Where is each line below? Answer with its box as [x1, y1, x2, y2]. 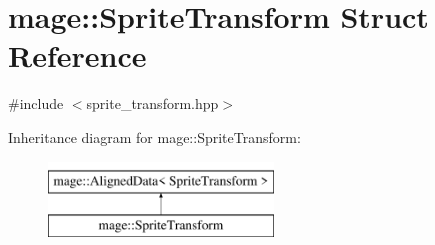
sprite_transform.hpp [86, 93, 219, 114]
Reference [8, 35, 147, 76]
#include [8, 93, 64, 114]
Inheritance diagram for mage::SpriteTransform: [8, 126, 301, 147]
